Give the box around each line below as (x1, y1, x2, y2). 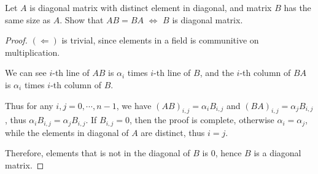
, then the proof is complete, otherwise (129, 113, 274, 126)
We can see (5, 66, 47, 79)
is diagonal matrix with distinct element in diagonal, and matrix (29, 1, 272, 13)
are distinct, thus (141, 126, 205, 138)
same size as (5, 13, 51, 26)
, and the (200, 66, 234, 79)
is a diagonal (254, 146, 301, 159)
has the (284, 1, 311, 13)
